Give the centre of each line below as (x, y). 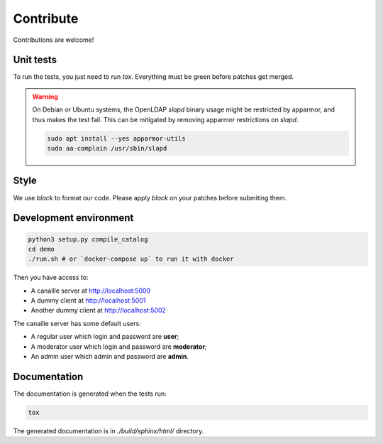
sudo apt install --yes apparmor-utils (116, 138)
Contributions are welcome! (54, 40)
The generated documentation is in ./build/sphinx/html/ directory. (109, 431)
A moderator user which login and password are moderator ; (119, 346)
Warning (45, 97)
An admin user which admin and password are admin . (110, 356)
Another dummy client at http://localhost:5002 (99, 310)
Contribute (46, 18)
